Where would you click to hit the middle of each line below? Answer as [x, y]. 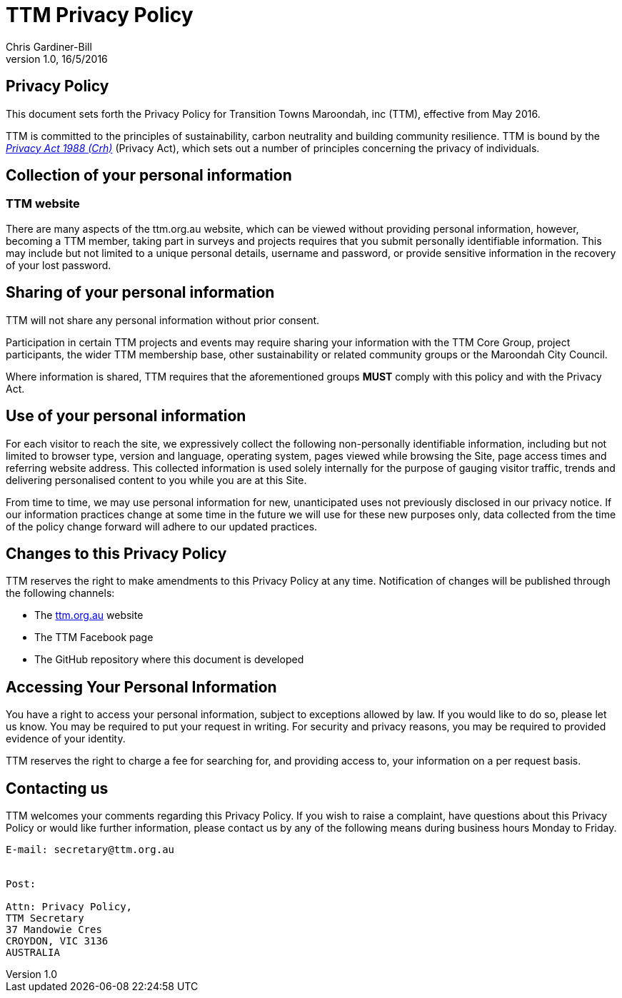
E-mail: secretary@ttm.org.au [90, 850]
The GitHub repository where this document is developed [169, 660]
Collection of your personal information [149, 176]
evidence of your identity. [66, 739]
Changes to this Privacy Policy [116, 553]
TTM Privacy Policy [100, 15]
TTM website [43, 204]
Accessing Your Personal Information [141, 687]
